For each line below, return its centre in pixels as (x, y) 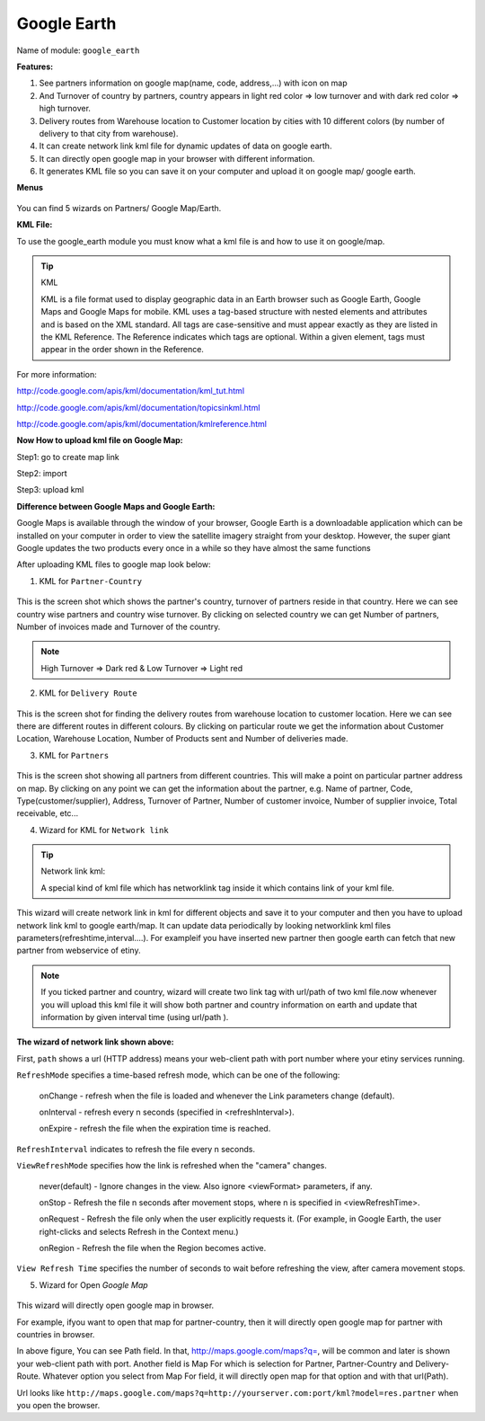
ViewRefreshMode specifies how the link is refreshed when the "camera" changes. (172, 1166)
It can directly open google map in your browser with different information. (177, 158)
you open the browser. (58, 1405)
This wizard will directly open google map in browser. (115, 1306)
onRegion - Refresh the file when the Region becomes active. (153, 1248)
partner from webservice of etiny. (79, 950)
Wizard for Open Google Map (93, 1284)
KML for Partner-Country (91, 581)
